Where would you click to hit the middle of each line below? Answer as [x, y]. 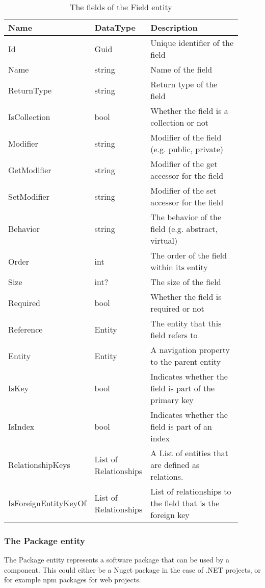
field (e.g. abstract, [184, 229]
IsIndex [21, 426]
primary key [172, 400]
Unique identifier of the [192, 43]
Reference [25, 329]
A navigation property [190, 350]
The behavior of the [186, 217]
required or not [177, 308]
